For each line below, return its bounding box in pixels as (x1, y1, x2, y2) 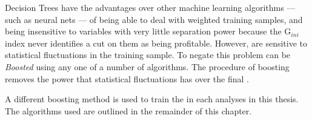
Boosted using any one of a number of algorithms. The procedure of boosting (5, 60, 290, 73)
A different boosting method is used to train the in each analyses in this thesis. (5, 93, 299, 105)
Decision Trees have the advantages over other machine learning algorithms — (5, 1, 296, 13)
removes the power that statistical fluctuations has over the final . (5, 72, 249, 85)
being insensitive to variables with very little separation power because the (5, 25, 282, 38)
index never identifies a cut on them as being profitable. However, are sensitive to (5, 36, 307, 49)
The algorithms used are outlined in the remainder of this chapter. (5, 104, 252, 117)
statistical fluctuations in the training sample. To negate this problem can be (5, 48, 291, 61)
